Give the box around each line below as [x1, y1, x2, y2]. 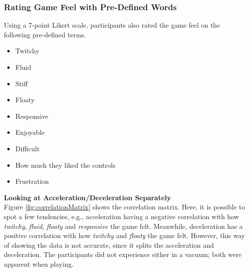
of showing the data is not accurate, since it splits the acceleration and [4, 240, 214, 250]
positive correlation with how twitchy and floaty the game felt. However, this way [4, 230, 245, 240]
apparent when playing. [4, 258, 74, 269]
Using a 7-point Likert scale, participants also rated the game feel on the [4, 20, 220, 30]
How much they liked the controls [15, 160, 116, 170]
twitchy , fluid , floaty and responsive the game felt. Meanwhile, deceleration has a [4, 221, 243, 231]
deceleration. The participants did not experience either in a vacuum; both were [4, 249, 242, 259]
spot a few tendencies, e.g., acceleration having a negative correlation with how [4, 211, 239, 221]
